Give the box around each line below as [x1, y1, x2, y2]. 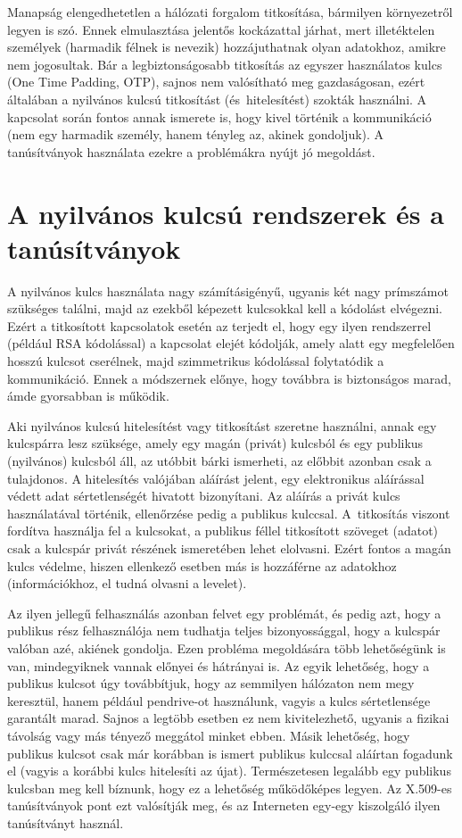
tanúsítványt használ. [7, 813, 124, 832]
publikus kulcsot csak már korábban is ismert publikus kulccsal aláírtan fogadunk [7, 743, 453, 762]
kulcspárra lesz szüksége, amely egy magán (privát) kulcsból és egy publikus [7, 434, 424, 452]
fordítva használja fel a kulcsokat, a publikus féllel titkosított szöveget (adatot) [7, 521, 439, 540]
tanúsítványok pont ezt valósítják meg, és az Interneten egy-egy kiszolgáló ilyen [7, 796, 441, 815]
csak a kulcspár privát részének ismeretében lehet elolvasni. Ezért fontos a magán [7, 538, 451, 557]
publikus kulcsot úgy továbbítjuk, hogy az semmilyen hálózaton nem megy [7, 674, 415, 693]
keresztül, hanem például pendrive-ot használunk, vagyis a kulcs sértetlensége [7, 691, 431, 709]
